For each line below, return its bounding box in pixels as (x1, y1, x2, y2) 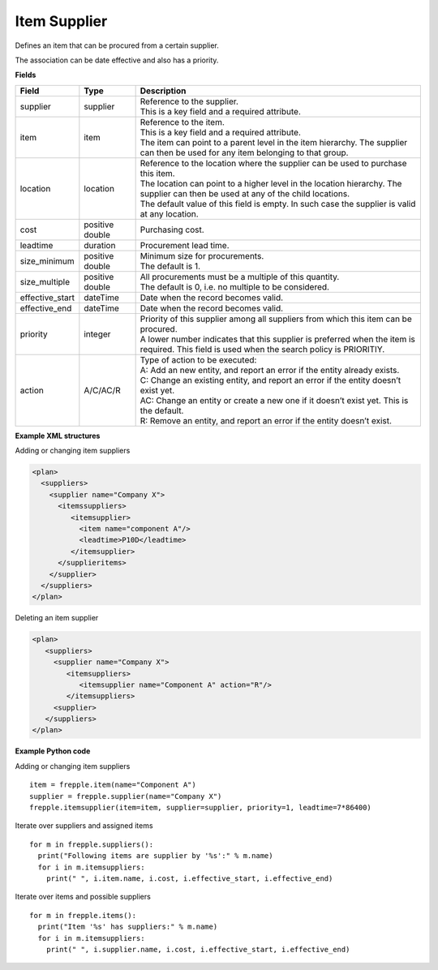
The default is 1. (140, 260, 201, 272)
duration (84, 239, 116, 251)
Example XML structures (15, 431, 101, 440)
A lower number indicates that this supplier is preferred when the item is (140, 333, 415, 345)
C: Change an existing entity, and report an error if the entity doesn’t (140, 374, 401, 385)
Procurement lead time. (140, 239, 230, 251)
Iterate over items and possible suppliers (15, 892, 152, 902)
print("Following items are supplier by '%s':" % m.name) (37, 852, 273, 861)
